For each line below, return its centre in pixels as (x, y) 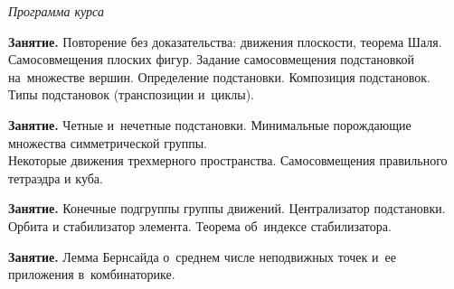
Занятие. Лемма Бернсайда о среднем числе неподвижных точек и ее (202, 256)
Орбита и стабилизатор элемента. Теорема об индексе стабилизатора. (200, 225)
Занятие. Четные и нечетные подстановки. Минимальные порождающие (210, 124)
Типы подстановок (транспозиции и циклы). (131, 94)
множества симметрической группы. (108, 142)
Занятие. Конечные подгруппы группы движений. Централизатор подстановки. (227, 208)
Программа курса (56, 11)
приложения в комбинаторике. (92, 274)
